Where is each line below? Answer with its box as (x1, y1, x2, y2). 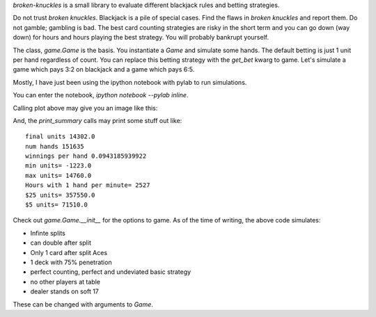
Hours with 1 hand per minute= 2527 (25, 181, 150, 189)
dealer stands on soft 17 (30, 287, 99, 295)
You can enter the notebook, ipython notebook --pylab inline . (13, 91, 189, 99)
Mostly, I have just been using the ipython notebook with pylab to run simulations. (13, 78, 247, 86)
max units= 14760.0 (25, 171, 92, 179)
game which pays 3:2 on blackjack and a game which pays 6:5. (13, 65, 195, 74)
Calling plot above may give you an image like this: (13, 104, 158, 112)
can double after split (30, 238, 92, 247)
